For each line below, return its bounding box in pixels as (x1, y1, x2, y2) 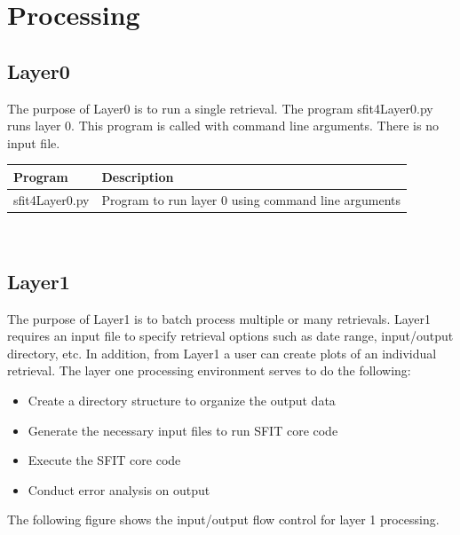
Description (101, 167, 174, 185)
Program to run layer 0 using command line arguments (101, 190, 401, 208)
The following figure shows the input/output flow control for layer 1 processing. (7, 510, 440, 529)
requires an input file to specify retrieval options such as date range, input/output (7, 327, 454, 345)
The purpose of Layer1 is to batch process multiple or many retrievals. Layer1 (7, 309, 432, 327)
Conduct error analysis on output (28, 480, 210, 499)
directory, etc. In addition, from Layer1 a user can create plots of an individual (7, 343, 437, 362)
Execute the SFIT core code (28, 451, 181, 469)
